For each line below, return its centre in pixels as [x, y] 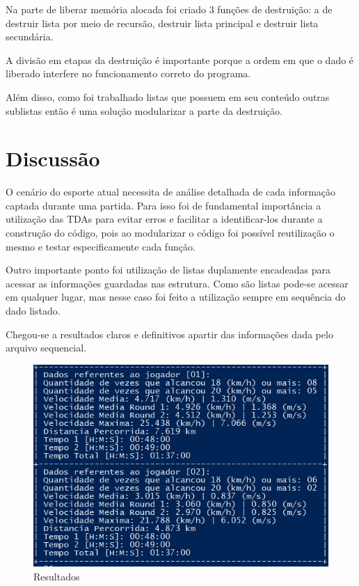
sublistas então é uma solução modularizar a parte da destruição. [144, 110]
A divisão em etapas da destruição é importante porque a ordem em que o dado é [180, 60]
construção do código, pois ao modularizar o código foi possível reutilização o [170, 233]
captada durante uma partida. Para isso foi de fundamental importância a [163, 205]
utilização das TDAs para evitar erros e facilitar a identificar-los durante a [164, 219]
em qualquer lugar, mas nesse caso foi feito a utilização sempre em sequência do [176, 297]
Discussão [53, 158]
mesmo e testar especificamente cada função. [101, 246]
